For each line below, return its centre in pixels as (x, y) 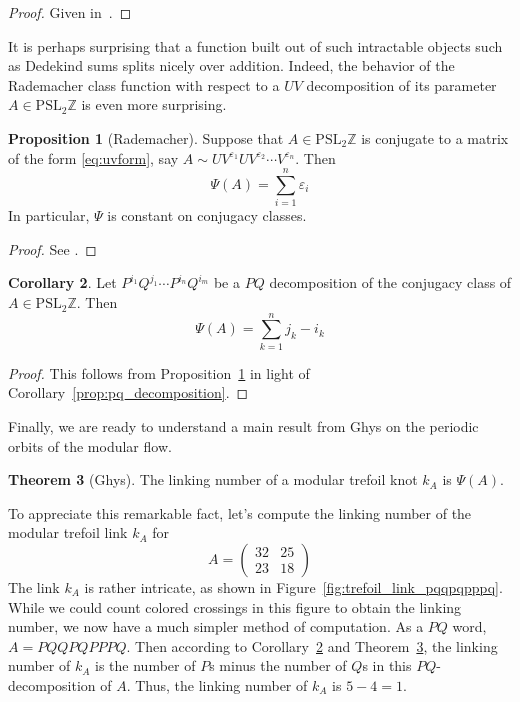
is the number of (145, 665)
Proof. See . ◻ (52, 248)
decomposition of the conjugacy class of (390, 282)
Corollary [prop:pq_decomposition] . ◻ (128, 392)
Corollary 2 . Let (62, 282)
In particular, (49, 215)
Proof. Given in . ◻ (70, 12)
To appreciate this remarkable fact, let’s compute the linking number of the (240, 512)
